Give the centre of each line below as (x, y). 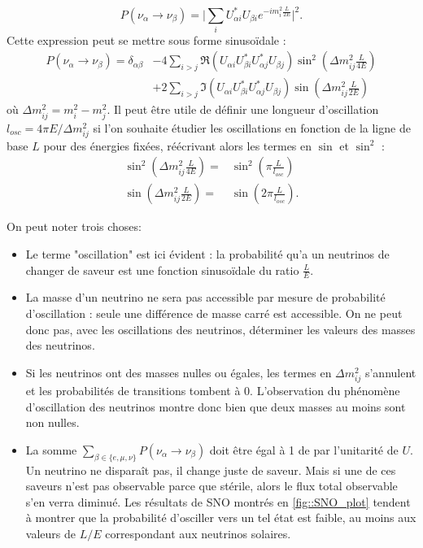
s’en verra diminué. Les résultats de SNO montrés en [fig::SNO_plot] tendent (218, 501)
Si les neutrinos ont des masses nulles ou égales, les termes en (179, 372)
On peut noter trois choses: (74, 226)
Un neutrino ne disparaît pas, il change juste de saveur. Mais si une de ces (211, 470)
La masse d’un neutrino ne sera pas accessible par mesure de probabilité (205, 297)
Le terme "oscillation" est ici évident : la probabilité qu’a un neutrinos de (207, 254)
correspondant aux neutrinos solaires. (198, 533)
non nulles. (52, 422)
